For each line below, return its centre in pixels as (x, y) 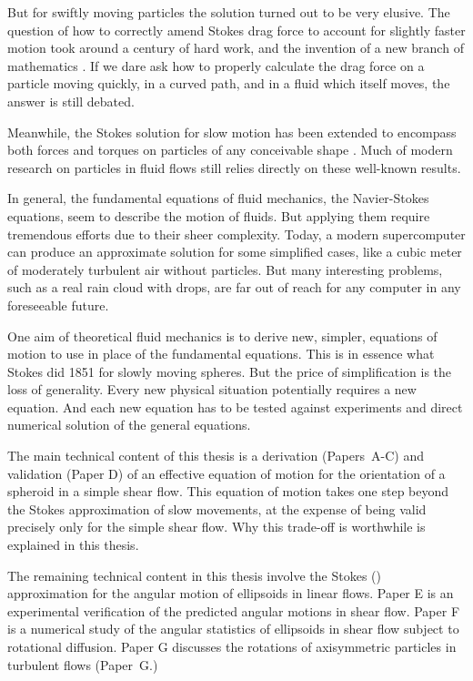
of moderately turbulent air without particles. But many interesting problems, (225, 269)
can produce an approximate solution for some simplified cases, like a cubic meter (235, 252)
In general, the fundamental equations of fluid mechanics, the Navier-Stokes (218, 198)
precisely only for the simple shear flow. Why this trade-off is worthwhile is (216, 527)
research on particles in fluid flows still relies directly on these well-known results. (234, 167)
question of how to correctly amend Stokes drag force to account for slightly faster (236, 30)
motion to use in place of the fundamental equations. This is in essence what (221, 354)
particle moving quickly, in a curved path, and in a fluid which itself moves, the (229, 83)
